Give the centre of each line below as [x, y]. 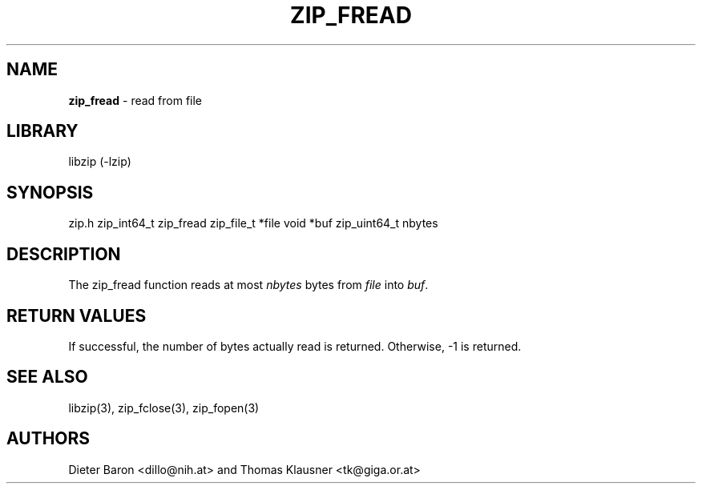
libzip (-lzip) [100, 162]
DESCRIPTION [64, 254]
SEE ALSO [47, 377]
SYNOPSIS [50, 192]
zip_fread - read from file [135, 100]
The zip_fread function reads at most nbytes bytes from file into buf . [248, 285]
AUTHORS [48, 439]
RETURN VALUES [77, 315]
